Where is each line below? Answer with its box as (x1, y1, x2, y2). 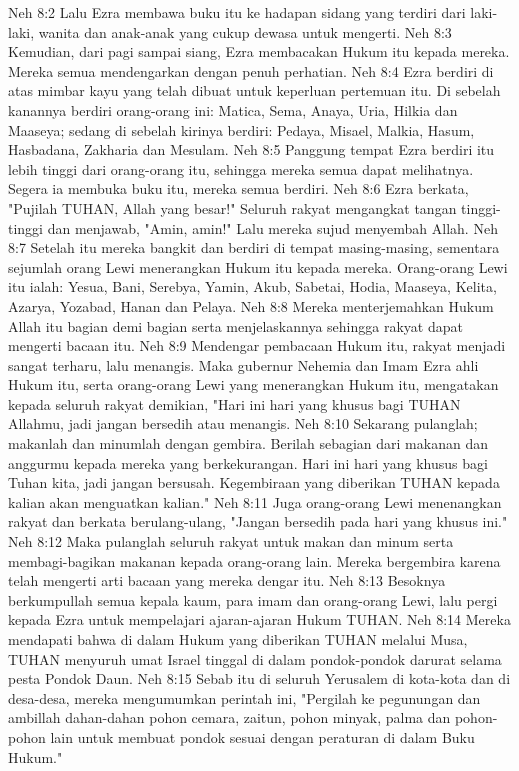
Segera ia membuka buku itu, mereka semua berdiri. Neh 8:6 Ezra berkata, (8, 178, 469, 199)
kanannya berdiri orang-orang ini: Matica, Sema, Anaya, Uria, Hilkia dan (8, 99, 458, 120)
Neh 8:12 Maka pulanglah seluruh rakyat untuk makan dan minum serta (8, 531, 454, 552)
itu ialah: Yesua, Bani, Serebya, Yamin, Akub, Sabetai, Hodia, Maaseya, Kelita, (8, 276, 497, 297)
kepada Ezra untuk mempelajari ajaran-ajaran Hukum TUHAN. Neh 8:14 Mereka (8, 609, 511, 630)
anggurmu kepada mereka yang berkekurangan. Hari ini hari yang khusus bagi (8, 452, 488, 473)
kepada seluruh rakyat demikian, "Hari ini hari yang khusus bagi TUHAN (8, 393, 461, 414)
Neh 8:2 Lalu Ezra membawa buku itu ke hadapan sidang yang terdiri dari (8, 2, 466, 22)
